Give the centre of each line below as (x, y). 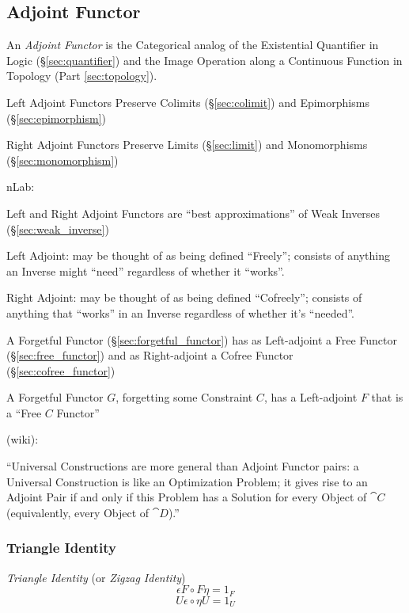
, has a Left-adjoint (311, 397)
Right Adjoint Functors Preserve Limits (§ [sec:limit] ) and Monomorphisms (187, 145)
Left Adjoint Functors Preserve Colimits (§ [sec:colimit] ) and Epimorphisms (188, 102)
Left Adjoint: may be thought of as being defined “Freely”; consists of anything (198, 255)
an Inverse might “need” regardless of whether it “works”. (146, 270)
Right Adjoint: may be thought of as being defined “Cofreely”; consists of (184, 297)
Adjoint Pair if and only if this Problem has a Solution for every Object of (187, 497)
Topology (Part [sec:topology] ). (82, 76)
